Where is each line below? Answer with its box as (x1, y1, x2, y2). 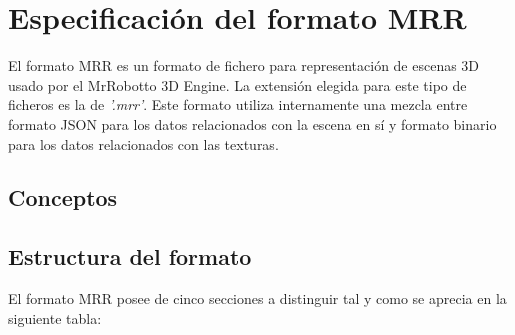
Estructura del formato (8, 241, 252, 272)
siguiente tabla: (8, 307, 102, 328)
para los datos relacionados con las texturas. (8, 133, 279, 154)
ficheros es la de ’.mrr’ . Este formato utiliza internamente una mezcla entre (8, 94, 468, 115)
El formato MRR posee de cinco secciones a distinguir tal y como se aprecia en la (8, 288, 507, 309)
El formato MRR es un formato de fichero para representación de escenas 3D (8, 55, 480, 76)
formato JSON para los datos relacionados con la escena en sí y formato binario (8, 113, 497, 134)
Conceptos (8, 182, 118, 213)
